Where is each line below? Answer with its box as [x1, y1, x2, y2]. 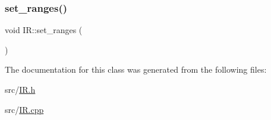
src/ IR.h [5, 83, 36, 95]
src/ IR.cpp [5, 103, 44, 115]
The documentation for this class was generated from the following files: [5, 63, 267, 76]
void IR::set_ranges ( [5, 24, 83, 36]
